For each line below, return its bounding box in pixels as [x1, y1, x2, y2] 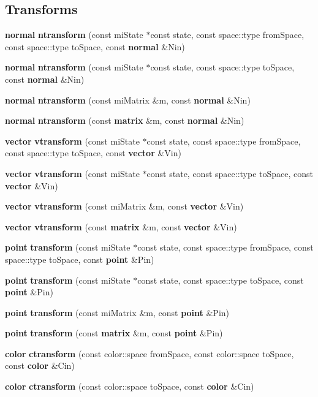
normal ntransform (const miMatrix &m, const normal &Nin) [5, 93, 251, 106]
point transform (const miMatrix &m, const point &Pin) [5, 306, 230, 319]
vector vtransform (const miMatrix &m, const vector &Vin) [5, 200, 244, 213]
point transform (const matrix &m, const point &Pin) [5, 327, 223, 339]
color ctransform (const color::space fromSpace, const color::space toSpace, [5, 347, 294, 360]
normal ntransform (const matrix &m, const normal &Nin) [5, 114, 244, 127]
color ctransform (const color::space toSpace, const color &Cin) [5, 380, 254, 393]
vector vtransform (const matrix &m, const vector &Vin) [5, 220, 237, 233]
